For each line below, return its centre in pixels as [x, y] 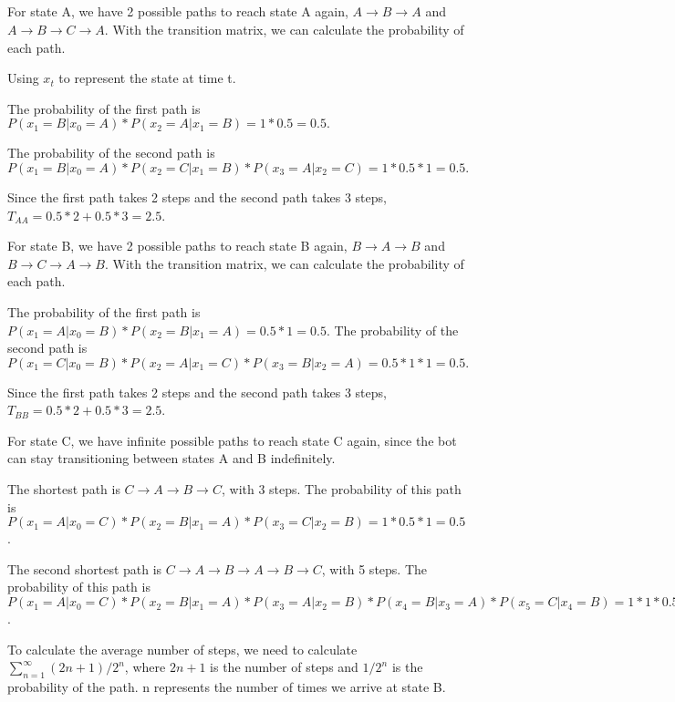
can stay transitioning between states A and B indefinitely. [171, 458]
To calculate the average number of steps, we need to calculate [182, 649]
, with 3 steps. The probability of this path [341, 489]
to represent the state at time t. [147, 78]
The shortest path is [64, 489]
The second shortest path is [85, 568]
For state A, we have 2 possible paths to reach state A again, [178, 11]
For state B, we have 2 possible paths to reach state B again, [177, 246]
